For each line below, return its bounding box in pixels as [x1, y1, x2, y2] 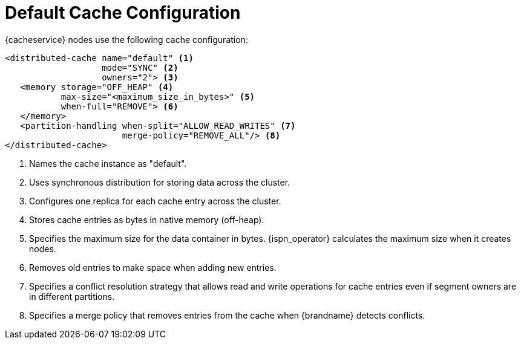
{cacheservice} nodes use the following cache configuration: [5, 34, 248, 45]
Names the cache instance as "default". [29, 158, 187, 169]
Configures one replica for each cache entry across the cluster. [29, 195, 281, 206]
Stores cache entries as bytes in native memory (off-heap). [29, 214, 264, 225]
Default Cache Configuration [5, 2, 241, 23]
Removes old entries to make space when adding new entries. [29, 262, 277, 273]
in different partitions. [29, 291, 115, 302]
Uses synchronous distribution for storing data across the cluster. [29, 177, 290, 187]
